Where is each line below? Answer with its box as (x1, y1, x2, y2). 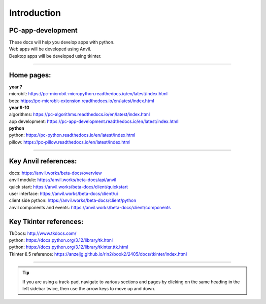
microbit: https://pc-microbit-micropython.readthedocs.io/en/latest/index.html (9, 91, 167, 97)
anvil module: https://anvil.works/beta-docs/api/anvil (9, 177, 117, 183)
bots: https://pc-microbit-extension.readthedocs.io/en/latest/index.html (9, 98, 155, 104)
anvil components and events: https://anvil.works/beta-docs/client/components (9, 204, 171, 210)
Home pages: (9, 71, 51, 79)
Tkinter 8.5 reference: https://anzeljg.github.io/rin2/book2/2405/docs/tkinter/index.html (9, 251, 187, 257)
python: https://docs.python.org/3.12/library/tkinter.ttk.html (9, 244, 128, 250)
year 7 (9, 84, 22, 90)
